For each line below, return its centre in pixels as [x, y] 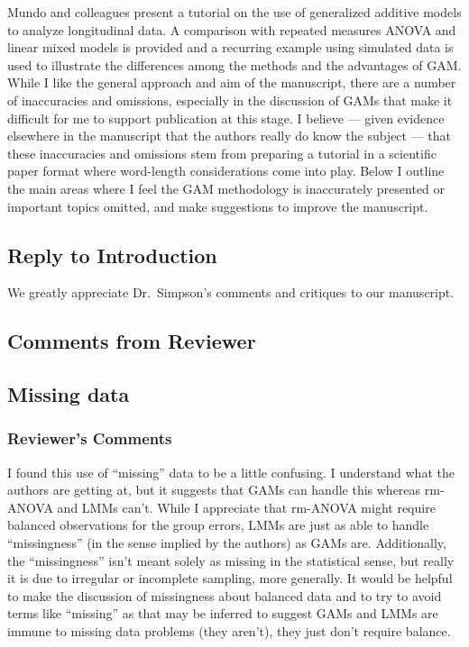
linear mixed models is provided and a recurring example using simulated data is [230, 47]
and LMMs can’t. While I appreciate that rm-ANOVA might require [246, 507]
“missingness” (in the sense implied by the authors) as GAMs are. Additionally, [227, 543]
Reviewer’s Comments [90, 438]
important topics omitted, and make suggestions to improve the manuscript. [218, 206]
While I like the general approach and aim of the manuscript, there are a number [232, 82]
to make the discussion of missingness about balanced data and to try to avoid [225, 595]
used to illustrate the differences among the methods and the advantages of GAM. [234, 64]
